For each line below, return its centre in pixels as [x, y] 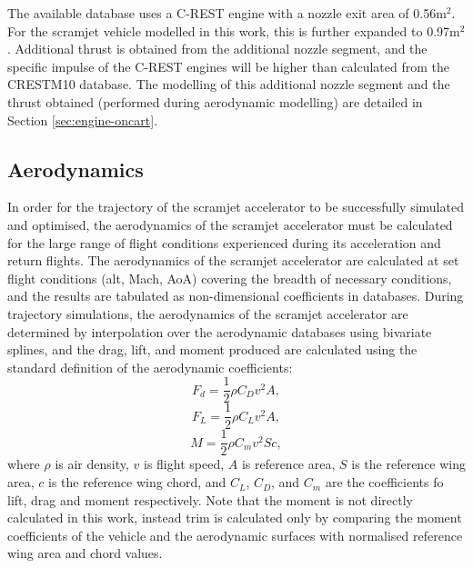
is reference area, [288, 464]
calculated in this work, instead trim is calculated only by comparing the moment [235, 518]
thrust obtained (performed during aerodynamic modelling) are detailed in [215, 101]
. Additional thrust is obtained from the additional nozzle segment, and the [217, 49]
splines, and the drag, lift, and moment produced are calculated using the [212, 349]
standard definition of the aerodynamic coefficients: [150, 367]
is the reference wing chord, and [137, 482]
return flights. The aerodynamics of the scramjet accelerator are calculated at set [233, 260]
